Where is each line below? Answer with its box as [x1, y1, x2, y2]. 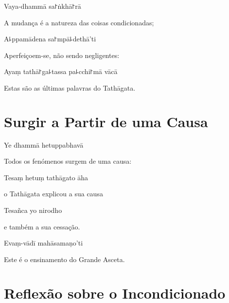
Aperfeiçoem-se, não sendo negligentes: [4, 50, 120, 60]
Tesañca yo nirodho [4, 205, 62, 215]
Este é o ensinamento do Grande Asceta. [4, 254, 125, 264]
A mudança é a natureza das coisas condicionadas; [4, 17, 154, 27]
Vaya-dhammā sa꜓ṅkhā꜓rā [4, 1, 81, 11]
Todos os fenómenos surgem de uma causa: [4, 156, 132, 166]
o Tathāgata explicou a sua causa [4, 189, 103, 199]
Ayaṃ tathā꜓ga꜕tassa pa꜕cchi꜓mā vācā [4, 66, 118, 76]
